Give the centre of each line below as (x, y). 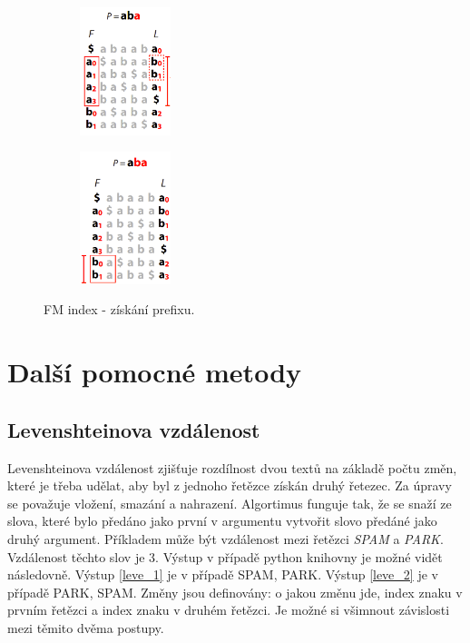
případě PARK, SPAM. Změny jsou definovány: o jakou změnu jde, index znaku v (235, 592)
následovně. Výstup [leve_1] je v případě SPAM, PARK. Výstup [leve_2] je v (223, 574)
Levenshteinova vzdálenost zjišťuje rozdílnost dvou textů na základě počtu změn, (232, 467)
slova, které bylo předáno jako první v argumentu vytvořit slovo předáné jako (222, 521)
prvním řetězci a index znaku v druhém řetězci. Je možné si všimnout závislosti (229, 610)
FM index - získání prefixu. (119, 309)
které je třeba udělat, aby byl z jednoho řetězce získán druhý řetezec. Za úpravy (230, 485)
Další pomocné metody (155, 372)
